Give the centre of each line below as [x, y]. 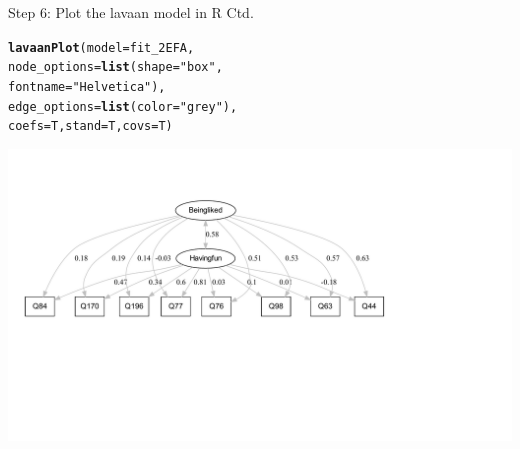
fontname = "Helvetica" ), [87, 86]
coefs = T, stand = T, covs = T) [90, 126]
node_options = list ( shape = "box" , [115, 67]
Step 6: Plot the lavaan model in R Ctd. [131, 12]
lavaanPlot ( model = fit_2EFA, [101, 47]
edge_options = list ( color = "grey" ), [123, 106]
